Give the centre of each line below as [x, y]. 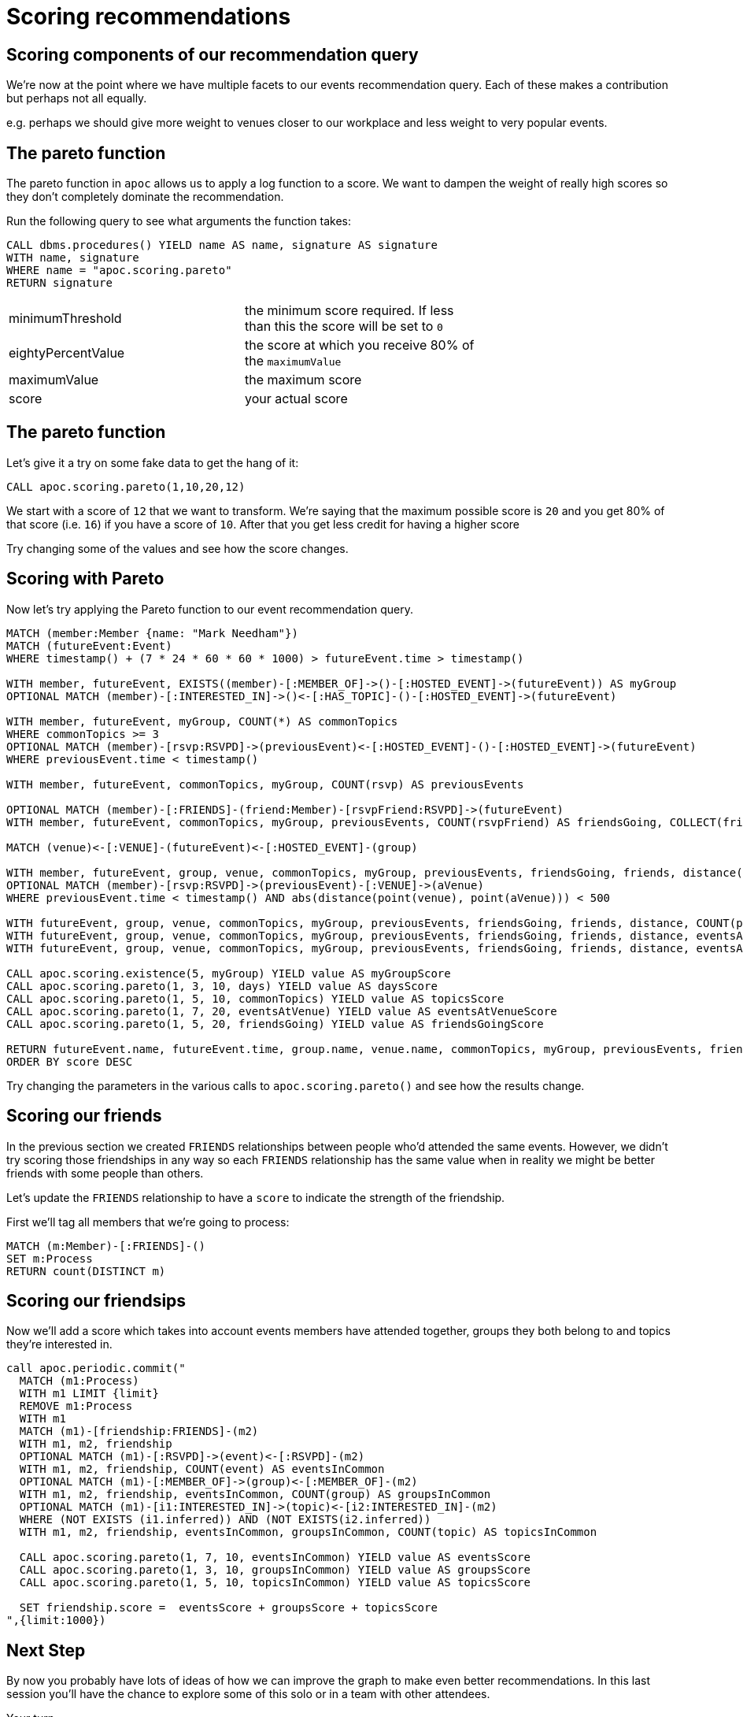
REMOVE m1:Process [76, 1406]
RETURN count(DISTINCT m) [86, 1271]
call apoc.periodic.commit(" [96, 1368]
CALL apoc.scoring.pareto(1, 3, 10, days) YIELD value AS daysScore [222, 986]
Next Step [46, 1650]
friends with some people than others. [105, 1173]
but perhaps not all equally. [77, 98]
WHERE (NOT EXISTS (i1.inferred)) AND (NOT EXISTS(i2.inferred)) [225, 1520]
